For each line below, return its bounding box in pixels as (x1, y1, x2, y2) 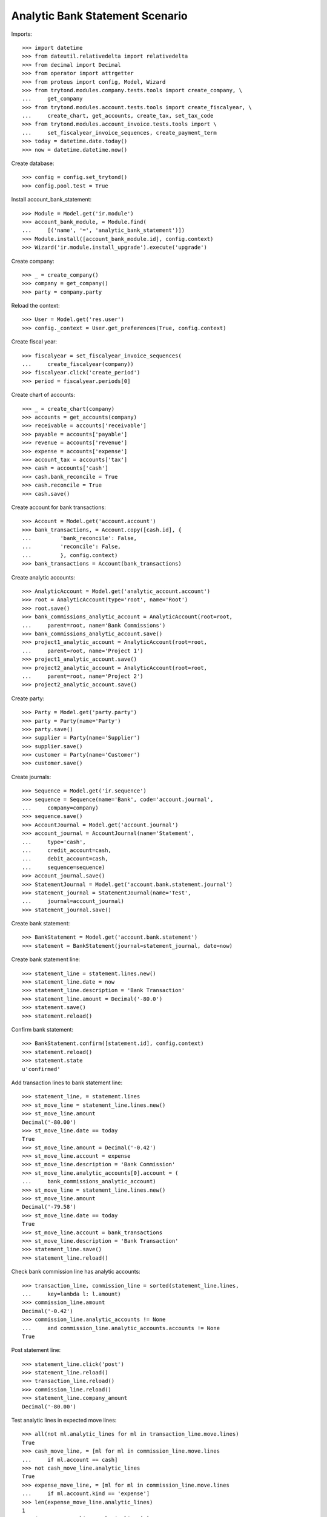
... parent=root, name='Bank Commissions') (22, 622, 166, 629)
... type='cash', (22, 838, 86, 845)
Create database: (11, 160, 54, 167)
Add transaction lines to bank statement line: (11, 1079, 123, 1086)
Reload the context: (11, 302, 60, 309)
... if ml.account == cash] (22, 1456, 118, 1463)
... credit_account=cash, (22, 846, 112, 854)
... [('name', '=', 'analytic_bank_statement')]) (22, 227, 185, 234)
